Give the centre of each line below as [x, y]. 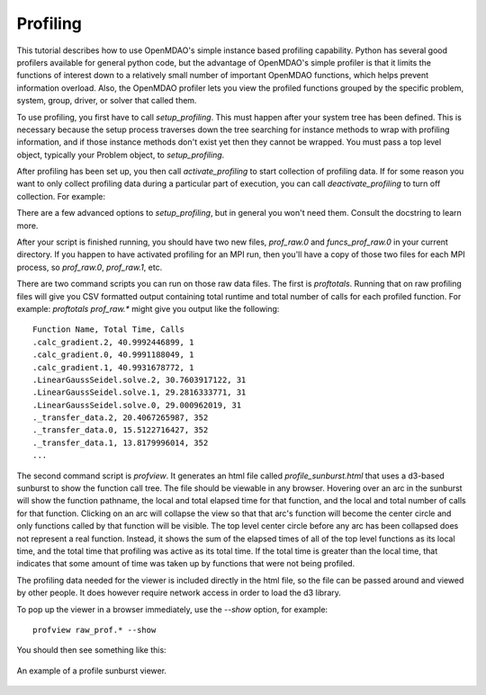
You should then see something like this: [91, 650]
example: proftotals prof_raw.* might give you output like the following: [148, 308]
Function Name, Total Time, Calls [108, 330]
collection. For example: [61, 196]
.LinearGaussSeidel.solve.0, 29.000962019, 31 [137, 405]
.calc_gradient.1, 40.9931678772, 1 [113, 367]
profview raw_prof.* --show [94, 630]
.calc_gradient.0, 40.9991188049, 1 [113, 355]
